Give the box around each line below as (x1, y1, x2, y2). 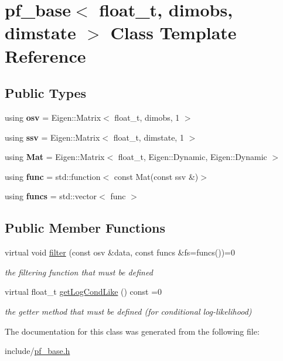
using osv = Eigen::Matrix (5, 111, 101, 123)
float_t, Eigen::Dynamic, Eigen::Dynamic (118, 151, 267, 163)
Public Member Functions (5, 219, 165, 237)
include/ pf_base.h (5, 345, 70, 357)
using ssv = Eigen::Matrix (5, 131, 100, 143)
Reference (5, 43, 86, 67)
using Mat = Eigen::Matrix (5, 151, 105, 163)
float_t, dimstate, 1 (113, 131, 184, 143)
